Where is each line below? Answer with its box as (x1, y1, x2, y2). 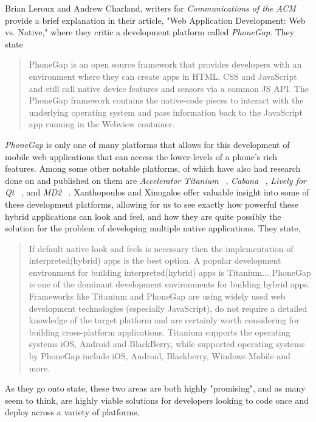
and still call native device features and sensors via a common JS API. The (29, 82, 309, 94)
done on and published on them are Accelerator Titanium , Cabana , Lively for (5, 174, 307, 186)
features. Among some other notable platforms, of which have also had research (5, 162, 301, 175)
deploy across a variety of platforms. (5, 406, 140, 418)
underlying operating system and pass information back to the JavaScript (29, 105, 303, 118)
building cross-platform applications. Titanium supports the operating (29, 325, 290, 338)
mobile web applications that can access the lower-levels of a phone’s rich (5, 150, 278, 163)
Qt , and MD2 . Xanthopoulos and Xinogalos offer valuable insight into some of (5, 186, 309, 199)
